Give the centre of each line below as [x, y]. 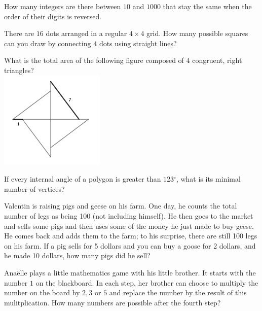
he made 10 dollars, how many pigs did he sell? [77, 255]
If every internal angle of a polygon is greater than [83, 179]
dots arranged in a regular [86, 33]
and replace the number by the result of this [178, 292]
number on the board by [42, 292]
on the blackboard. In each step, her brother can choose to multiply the [147, 282]
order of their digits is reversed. [53, 16]
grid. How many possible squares [197, 33]
